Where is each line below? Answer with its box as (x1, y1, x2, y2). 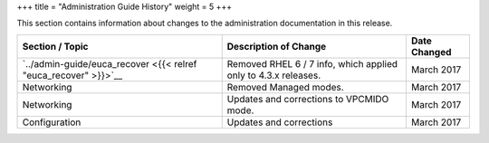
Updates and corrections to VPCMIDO (226, 92, 389, 105)
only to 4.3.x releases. (226, 69, 321, 81)
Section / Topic (22, 40, 89, 52)
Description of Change (226, 40, 327, 52)
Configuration (22, 116, 81, 129)
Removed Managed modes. (226, 81, 344, 93)
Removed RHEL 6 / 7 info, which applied (226, 57, 398, 70)
